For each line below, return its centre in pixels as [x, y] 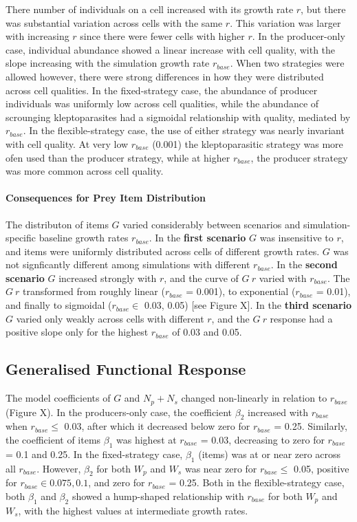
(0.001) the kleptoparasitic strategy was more [248, 143]
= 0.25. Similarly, [311, 426]
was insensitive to [296, 238]
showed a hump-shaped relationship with [158, 496]
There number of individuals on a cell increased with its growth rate [150, 9]
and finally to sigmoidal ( [59, 305]
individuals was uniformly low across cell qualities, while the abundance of [162, 104]
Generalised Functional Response [126, 369]
